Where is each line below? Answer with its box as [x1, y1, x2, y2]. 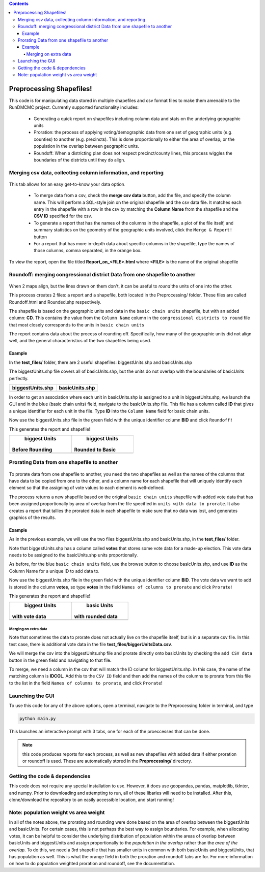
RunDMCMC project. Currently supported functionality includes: [9, 104, 139, 110]
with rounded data [74, 613, 118, 620]
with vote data [12, 613, 47, 620]
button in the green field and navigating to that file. [9, 657, 112, 663]
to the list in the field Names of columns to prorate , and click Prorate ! [9, 680, 163, 686]
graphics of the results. [9, 515, 56, 520]
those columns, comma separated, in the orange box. [33, 248, 142, 254]
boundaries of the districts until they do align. [33, 157, 126, 162]
